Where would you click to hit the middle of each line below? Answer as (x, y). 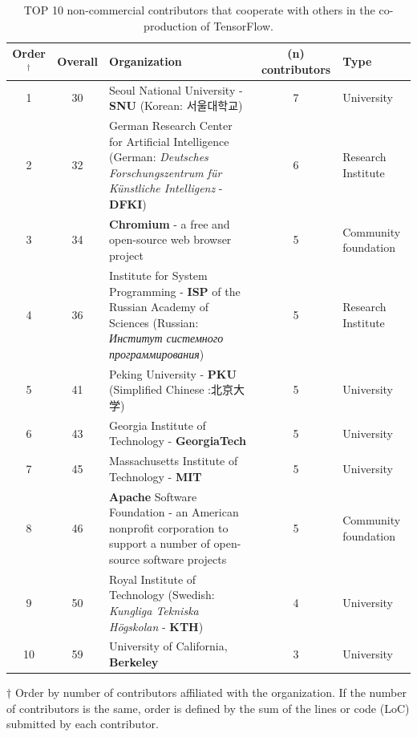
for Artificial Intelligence (169, 141)
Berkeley (134, 662)
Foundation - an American (174, 512)
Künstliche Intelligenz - (166, 188)
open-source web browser (170, 239)
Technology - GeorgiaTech (178, 441)
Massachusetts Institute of (174, 461)
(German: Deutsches (159, 157)
